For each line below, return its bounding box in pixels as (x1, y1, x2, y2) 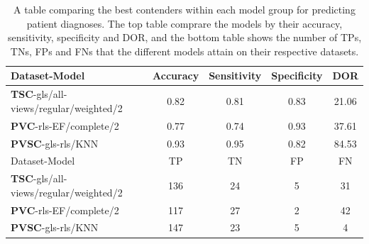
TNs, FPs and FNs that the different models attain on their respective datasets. (10, 43, 359, 58)
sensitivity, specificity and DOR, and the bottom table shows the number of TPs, (7, 30, 362, 45)
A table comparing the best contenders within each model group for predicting (13, 2, 356, 16)
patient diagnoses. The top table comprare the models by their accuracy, (26, 16, 343, 30)
